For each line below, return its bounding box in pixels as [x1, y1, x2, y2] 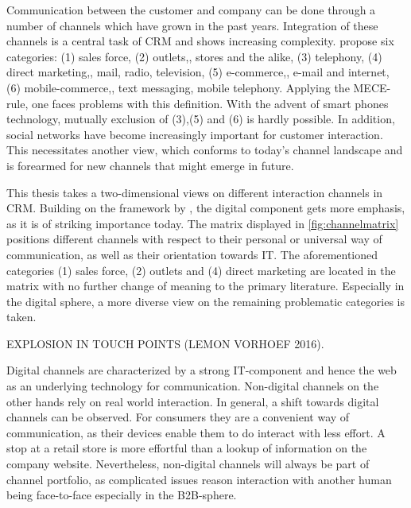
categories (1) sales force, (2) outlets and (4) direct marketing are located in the [6, 262, 396, 278]
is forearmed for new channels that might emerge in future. [6, 157, 294, 173]
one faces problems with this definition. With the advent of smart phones [31, 95, 389, 111]
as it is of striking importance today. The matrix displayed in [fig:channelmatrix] [6, 215, 399, 231]
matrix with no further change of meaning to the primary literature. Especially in [6, 277, 405, 294]
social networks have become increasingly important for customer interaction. [6, 126, 383, 142]
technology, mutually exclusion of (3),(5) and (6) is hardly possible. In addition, [6, 111, 395, 127]
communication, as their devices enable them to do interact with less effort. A [6, 424, 386, 440]
